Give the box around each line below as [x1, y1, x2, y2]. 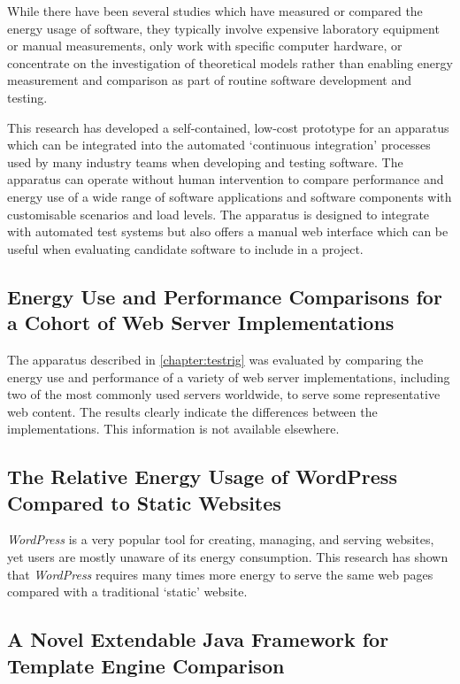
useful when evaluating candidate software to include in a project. [7, 239, 364, 257]
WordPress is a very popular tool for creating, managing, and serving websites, [7, 530, 434, 549]
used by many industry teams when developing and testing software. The [7, 152, 403, 171]
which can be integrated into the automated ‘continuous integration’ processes [7, 135, 431, 154]
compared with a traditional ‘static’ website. [7, 582, 248, 601]
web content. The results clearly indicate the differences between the [7, 402, 378, 420]
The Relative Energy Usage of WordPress [7, 463, 397, 490]
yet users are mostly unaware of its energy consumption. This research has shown [7, 548, 448, 566]
